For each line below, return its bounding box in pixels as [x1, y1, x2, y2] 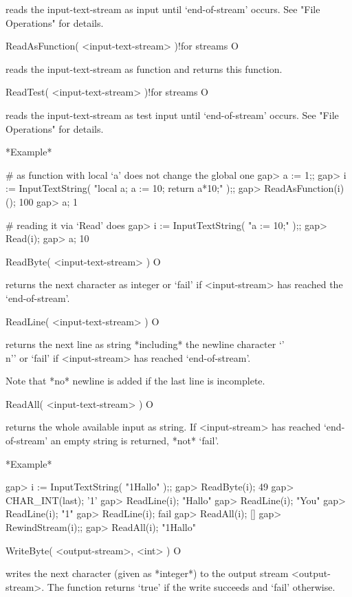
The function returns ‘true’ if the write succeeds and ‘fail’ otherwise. [47, 579, 335, 594]
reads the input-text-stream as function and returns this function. [5, 61, 283, 76]
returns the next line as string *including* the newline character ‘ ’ [5, 337, 285, 351]
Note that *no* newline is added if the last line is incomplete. [5, 373, 265, 388]
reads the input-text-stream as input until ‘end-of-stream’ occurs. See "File [5, 2, 320, 16]
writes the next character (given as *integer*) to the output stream [5, 566, 289, 580]
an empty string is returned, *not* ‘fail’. [50, 433, 219, 448]
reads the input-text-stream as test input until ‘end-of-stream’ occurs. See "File [5, 107, 339, 122]
